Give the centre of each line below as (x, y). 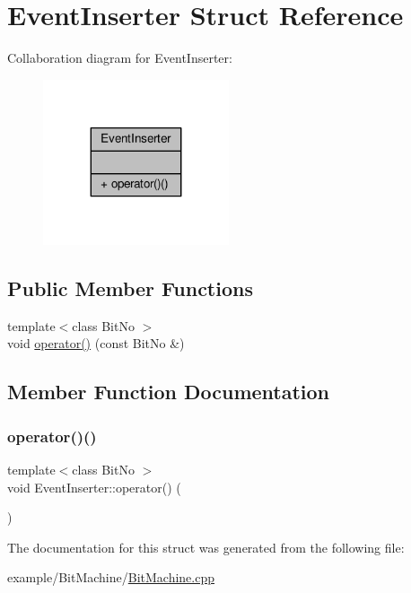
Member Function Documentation (169, 392)
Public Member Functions (130, 288)
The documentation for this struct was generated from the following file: (206, 547)
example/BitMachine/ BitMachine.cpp (111, 577)
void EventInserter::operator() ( (94, 487)
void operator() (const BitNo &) (96, 343)
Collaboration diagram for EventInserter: (120, 58)
